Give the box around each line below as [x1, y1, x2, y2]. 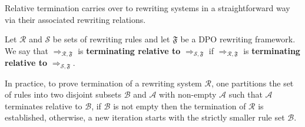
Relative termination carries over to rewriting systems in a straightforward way [5, 2, 290, 14]
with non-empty [159, 88, 217, 101]
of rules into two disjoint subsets [5, 88, 121, 101]
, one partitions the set [211, 76, 294, 89]
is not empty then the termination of [113, 99, 246, 112]
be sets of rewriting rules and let [52, 33, 170, 45]
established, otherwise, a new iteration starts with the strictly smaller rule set [5, 111, 285, 123]
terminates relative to [5, 99, 82, 112]
